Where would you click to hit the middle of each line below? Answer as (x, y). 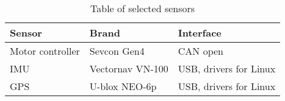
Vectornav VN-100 (129, 68)
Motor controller (45, 51)
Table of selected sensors (143, 8)
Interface (200, 33)
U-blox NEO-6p (123, 86)
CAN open (200, 51)
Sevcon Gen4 (117, 51)
